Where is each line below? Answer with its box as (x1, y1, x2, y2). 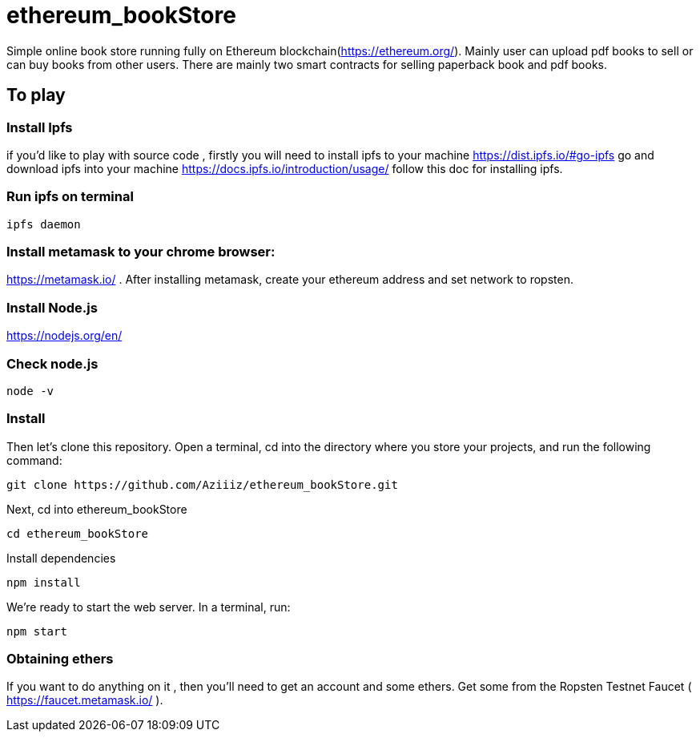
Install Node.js (6, 299, 98, 316)
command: (6, 453, 62, 467)
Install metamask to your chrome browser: (6, 244, 276, 260)
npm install (6, 575, 81, 589)
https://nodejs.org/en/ (6, 329, 123, 343)
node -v (6, 384, 54, 397)
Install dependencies (6, 550, 116, 565)
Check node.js (6, 355, 99, 372)
